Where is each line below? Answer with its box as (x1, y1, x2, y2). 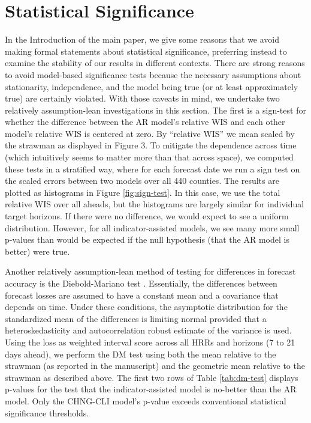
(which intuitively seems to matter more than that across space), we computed (5, 151, 294, 163)
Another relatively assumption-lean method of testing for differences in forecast (5, 265, 296, 278)
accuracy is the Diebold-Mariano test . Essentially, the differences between (5, 277, 277, 289)
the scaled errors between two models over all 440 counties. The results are (5, 174, 279, 187)
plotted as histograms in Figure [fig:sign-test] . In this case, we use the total (5, 186, 280, 198)
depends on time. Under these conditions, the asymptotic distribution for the (5, 300, 288, 313)
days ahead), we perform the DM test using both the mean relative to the (5, 347, 276, 360)
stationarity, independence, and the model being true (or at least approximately (5, 80, 298, 93)
